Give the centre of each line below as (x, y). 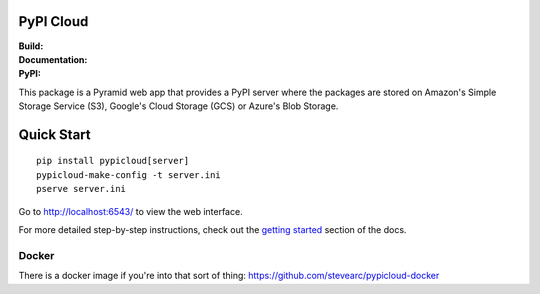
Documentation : (53, 59)
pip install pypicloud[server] (113, 161)
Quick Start (54, 134)
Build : (31, 46)
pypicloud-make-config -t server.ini (129, 174)
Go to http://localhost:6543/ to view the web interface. (131, 211)
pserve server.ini (81, 189)
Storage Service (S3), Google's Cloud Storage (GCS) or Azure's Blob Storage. (178, 106)
